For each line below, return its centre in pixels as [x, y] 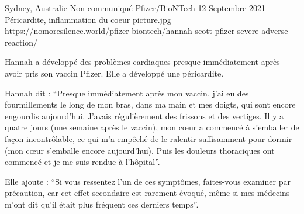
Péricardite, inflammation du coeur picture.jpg [88, 19]
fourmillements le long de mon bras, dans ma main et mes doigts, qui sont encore [150, 104]
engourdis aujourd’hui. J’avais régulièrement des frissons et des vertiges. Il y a [144, 115]
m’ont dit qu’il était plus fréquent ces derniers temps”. [102, 204]
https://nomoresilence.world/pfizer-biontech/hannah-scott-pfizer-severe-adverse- [148, 31]
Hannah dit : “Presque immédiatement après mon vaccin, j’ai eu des [127, 93]
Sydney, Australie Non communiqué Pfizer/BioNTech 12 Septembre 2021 [135, 8]
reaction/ [21, 42]
